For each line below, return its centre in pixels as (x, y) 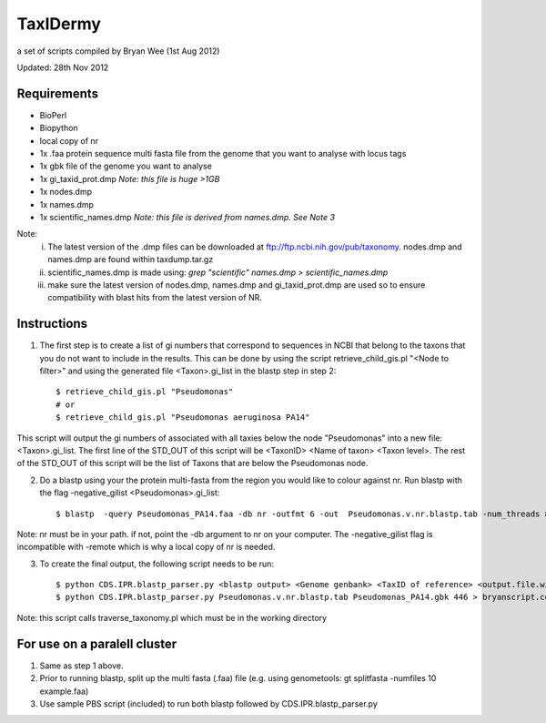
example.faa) (64, 691)
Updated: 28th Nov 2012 (63, 67)
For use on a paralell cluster (97, 643)
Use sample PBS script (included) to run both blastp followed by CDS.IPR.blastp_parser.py (208, 703)
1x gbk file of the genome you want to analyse (126, 166)
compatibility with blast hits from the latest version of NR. (155, 298)
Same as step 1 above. (81, 666)
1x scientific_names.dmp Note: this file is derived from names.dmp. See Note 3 (187, 217)
